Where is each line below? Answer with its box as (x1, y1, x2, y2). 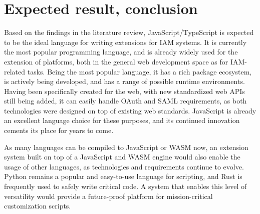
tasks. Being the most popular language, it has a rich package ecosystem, (27, 66, 252, 76)
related (4, 66, 26, 76)
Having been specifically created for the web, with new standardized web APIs (4, 85, 245, 96)
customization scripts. (4, 200, 71, 211)
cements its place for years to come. (4, 125, 114, 135)
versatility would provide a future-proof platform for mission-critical (4, 190, 213, 201)
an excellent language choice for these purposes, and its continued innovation (4, 115, 240, 125)
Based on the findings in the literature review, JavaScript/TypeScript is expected (4, 27, 254, 37)
